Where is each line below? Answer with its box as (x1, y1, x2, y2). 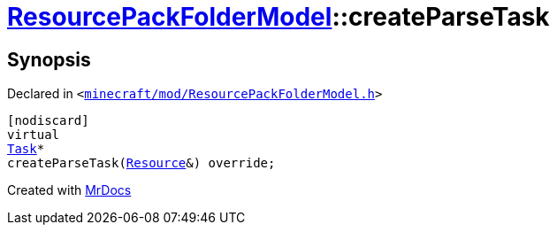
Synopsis (7, 48, 91, 71)
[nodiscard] (7, 113, 89, 128)
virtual (7, 128, 60, 143)
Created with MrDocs (7, 182, 132, 198)
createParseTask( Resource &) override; (7, 156, 276, 171)
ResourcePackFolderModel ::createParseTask (7, 2, 550, 32)
